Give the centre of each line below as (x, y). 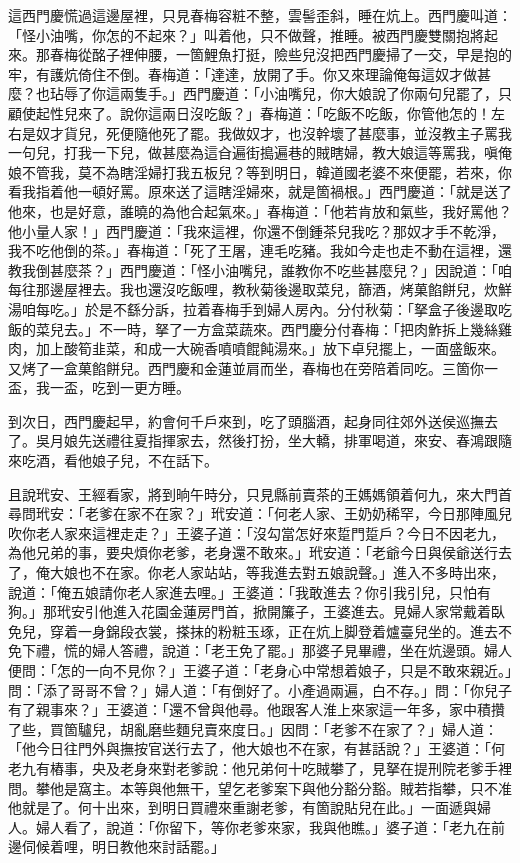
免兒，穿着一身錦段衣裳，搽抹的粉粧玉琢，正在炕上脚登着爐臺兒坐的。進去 (253, 630)
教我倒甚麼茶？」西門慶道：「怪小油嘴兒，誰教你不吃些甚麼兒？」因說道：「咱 (260, 269)
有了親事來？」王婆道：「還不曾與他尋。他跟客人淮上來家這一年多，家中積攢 (256, 709)
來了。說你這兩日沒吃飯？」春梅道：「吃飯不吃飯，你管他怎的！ (284, 112)
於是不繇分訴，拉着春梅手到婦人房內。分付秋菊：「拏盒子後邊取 (291, 308)
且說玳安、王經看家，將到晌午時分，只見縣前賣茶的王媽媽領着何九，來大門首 (260, 493)
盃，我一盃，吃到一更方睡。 (99, 387)
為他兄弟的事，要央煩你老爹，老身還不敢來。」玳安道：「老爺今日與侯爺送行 (253, 552)
